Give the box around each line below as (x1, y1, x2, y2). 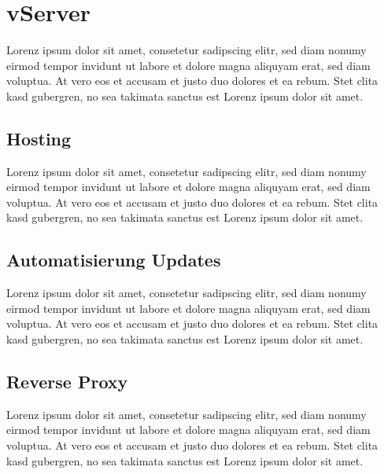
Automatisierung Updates (6, 248, 221, 272)
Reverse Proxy (6, 369, 128, 394)
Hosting (6, 126, 72, 150)
